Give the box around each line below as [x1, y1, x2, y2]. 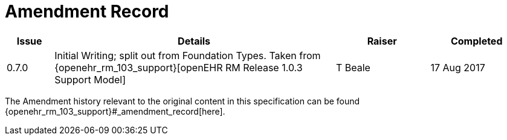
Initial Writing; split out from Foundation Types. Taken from [54, 49, 321, 62]
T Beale [335, 61, 370, 74]
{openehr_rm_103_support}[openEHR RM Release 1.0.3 [54, 61, 303, 74]
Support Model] [54, 73, 126, 86]
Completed [450, 34, 503, 47]
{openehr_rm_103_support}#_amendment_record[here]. [5, 106, 225, 116]
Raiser [367, 34, 397, 47]
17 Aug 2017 [430, 61, 485, 74]
